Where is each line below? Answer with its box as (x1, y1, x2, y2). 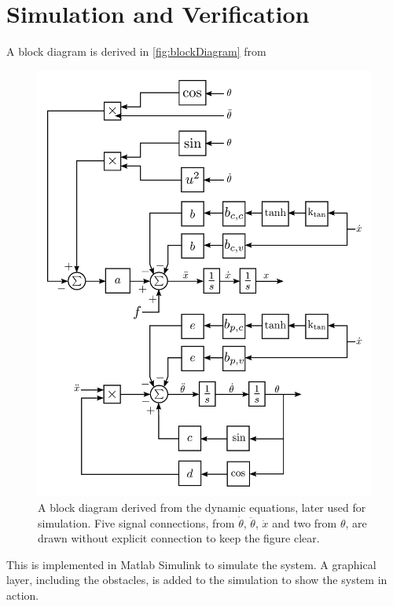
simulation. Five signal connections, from (38, 514, 235, 531)
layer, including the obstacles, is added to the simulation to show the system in (6, 571, 387, 588)
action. (6, 587, 39, 603)
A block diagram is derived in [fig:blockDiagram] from (6, 43, 266, 60)
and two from (272, 514, 337, 531)
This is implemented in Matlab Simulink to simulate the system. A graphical (6, 556, 376, 572)
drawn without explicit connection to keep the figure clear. (38, 530, 320, 546)
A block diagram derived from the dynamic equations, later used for (38, 499, 366, 516)
